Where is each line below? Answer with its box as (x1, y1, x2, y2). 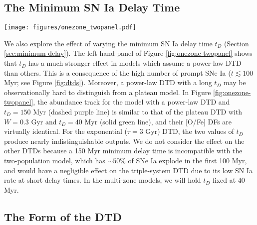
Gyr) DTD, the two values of (145, 126, 234, 136)
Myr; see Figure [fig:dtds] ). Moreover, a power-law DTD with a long (4, 77, 212, 88)
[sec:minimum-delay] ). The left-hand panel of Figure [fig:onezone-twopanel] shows (4, 48, 253, 58)
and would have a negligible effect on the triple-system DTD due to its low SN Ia (4, 165, 253, 175)
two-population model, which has (4, 155, 105, 165)
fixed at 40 (212, 175, 245, 185)
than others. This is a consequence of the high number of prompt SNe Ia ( (4, 67, 231, 78)
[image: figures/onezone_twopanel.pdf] (4, 24, 136, 31)
